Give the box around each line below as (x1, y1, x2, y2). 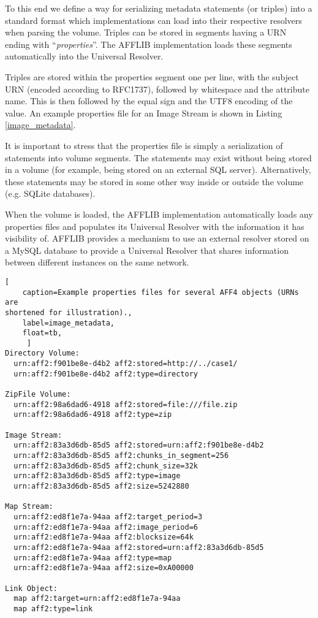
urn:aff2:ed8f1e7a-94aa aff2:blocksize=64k (13, 533, 194, 542)
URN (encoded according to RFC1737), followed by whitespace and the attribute (5, 82, 309, 95)
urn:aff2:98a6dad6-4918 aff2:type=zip (13, 410, 172, 419)
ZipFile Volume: (5, 390, 71, 399)
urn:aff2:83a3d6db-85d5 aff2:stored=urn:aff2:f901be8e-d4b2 (13, 441, 264, 450)
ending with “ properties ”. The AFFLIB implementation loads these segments (5, 37, 292, 50)
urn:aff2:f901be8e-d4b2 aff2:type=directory (13, 369, 198, 378)
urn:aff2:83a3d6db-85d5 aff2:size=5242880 (13, 482, 189, 490)
